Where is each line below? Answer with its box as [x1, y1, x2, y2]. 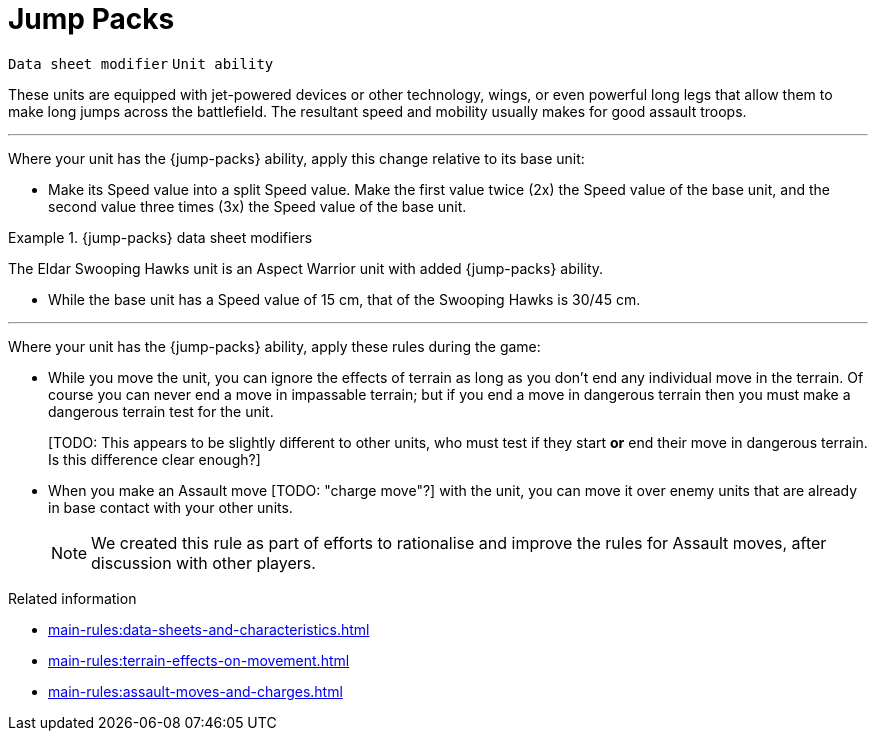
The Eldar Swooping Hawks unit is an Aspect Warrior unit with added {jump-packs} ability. [8, 259, 604, 277]
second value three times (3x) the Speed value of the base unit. [48, 197, 467, 215]
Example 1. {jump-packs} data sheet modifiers [8, 228, 313, 246]
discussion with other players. [91, 552, 316, 573]
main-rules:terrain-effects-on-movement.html [48, 651, 350, 669]
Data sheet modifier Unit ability [8, 55, 274, 72]
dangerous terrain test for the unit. [48, 402, 274, 420]
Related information [8, 589, 137, 607]
